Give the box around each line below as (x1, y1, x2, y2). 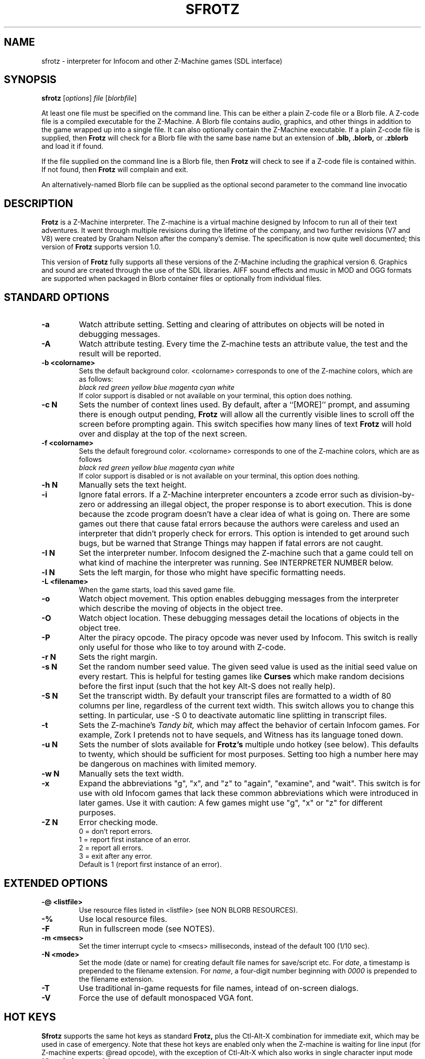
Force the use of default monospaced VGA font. (79, 992, 254, 1003)
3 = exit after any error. (79, 852, 152, 861)
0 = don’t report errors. (79, 827, 153, 836)
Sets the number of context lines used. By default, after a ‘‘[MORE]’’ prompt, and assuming (79, 400, 410, 410)
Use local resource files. (79, 914, 167, 924)
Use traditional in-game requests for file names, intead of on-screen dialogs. (79, 983, 359, 993)
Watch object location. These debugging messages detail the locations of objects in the (79, 613, 399, 623)
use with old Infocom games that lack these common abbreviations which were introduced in (79, 788, 418, 798)
